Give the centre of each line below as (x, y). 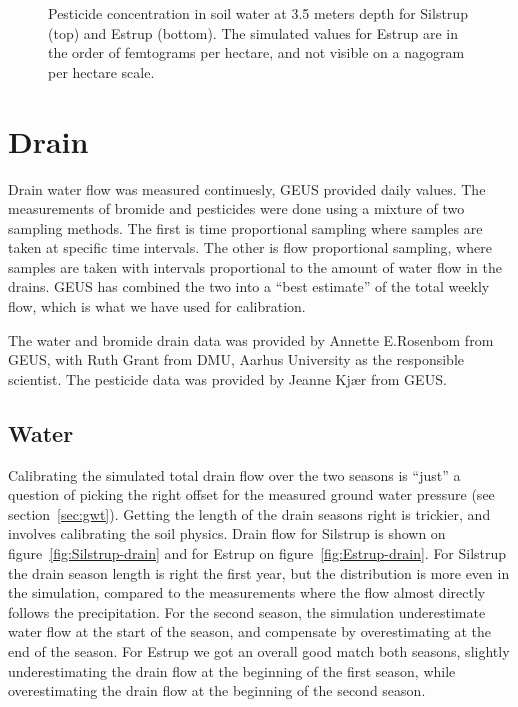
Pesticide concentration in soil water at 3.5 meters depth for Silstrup (258, 13)
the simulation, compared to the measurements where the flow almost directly (247, 592)
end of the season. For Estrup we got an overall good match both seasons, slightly (259, 650)
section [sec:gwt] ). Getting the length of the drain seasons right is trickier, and (249, 513)
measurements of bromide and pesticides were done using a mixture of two (236, 208)
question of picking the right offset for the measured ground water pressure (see (251, 494)
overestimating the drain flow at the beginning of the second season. (217, 690)
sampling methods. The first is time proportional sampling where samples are (245, 227)
